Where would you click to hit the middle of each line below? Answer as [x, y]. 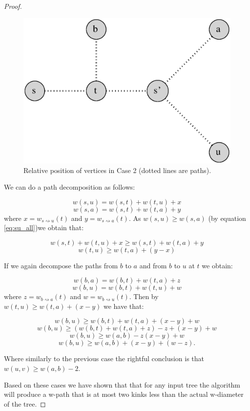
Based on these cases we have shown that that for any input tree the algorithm [122, 384]
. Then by [144, 296]
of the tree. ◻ [25, 403]
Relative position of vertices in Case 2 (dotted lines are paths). [117, 170]
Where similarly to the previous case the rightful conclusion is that [104, 358]
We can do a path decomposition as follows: [70, 186]
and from [153, 265]
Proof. [13, 6]
